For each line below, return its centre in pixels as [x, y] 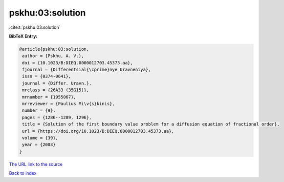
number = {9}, [39, 111]
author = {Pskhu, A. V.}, [53, 56]
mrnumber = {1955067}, [49, 97]
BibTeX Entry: [23, 36]
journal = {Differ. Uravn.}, [57, 83]
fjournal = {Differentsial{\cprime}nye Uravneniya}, [87, 70]
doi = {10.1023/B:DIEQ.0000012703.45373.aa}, [77, 63]
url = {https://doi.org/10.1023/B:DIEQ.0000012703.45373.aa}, [98, 131]
